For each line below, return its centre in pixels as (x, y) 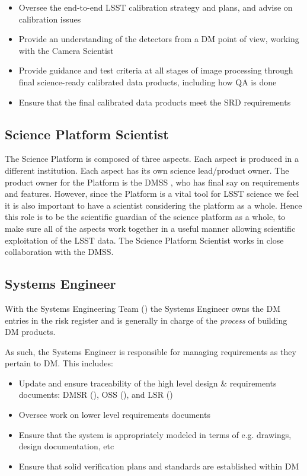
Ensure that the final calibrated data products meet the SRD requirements (155, 102)
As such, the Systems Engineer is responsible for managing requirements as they (151, 351)
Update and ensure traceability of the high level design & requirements (148, 383)
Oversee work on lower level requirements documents (114, 415)
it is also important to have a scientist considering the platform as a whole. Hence (153, 205)
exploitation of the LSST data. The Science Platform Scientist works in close (144, 240)
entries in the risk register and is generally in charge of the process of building (146, 320)
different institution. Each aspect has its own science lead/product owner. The (147, 170)
